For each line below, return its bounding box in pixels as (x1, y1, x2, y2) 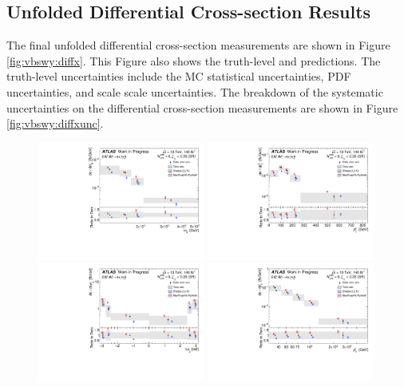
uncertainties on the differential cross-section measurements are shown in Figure (6, 99, 398, 116)
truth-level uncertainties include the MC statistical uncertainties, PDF (6, 68, 351, 85)
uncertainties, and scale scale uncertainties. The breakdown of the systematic (6, 83, 383, 100)
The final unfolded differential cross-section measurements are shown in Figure (6, 37, 390, 53)
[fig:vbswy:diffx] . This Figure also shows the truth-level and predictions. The (6, 52, 381, 69)
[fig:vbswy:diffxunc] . (6, 115, 104, 132)
